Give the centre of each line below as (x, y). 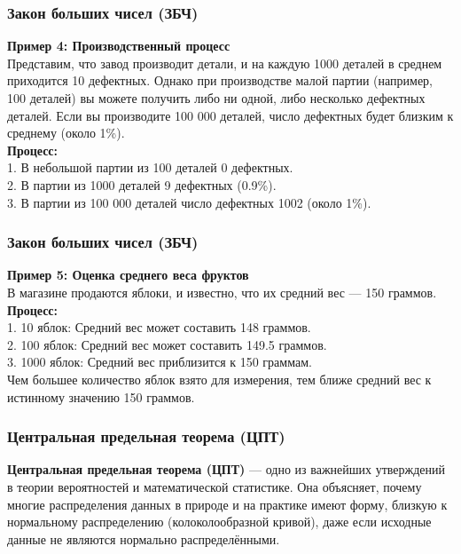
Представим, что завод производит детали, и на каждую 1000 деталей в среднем (225, 63)
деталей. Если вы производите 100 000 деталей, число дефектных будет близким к (230, 115)
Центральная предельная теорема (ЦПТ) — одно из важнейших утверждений (227, 469)
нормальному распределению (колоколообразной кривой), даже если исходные (219, 522)
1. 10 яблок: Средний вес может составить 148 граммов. (159, 327)
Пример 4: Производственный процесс (119, 46)
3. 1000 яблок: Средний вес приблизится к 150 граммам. (160, 362)
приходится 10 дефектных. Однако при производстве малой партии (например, (220, 80)
